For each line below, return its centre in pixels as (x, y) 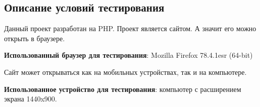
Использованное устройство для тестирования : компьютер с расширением (123, 89)
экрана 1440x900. (31, 99)
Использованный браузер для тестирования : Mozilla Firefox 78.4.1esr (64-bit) (128, 55)
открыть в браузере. (35, 38)
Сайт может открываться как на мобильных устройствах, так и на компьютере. (125, 72)
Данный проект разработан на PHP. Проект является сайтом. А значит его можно (130, 28)
